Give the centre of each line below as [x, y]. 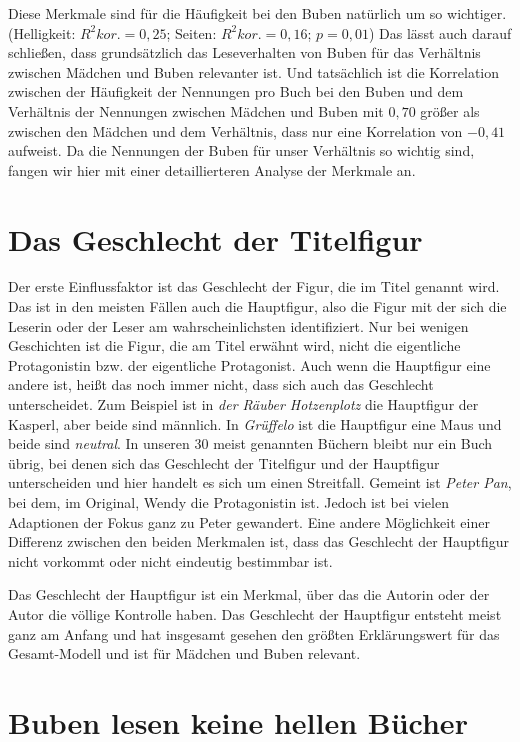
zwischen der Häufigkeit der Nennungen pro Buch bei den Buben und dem [236, 91]
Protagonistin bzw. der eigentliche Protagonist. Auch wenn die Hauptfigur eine [249, 364]
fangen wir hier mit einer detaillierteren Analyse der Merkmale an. [212, 169]
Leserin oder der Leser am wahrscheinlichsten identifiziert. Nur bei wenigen [238, 325]
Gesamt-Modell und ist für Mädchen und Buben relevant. [184, 653]
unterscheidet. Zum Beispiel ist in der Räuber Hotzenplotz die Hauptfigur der [243, 404]
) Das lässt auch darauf [440, 32]
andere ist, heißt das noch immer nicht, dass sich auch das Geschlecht [221, 384]
